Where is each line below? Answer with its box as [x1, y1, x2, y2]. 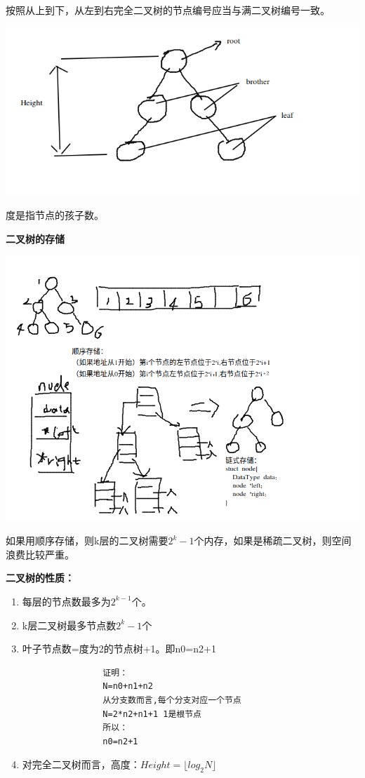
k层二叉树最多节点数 [22, 617, 117, 632]
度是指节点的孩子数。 [6, 208, 104, 222]
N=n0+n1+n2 [102, 681, 153, 692]
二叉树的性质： [6, 570, 74, 585]
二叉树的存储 [6, 231, 65, 246]
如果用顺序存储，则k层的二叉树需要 [6, 533, 168, 548]
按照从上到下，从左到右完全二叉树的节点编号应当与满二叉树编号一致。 [6, 3, 330, 17]
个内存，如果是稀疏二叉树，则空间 [194, 533, 352, 548]
